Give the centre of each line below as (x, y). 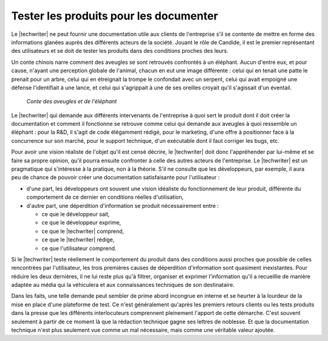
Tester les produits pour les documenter (115, 16)
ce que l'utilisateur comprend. (79, 248)
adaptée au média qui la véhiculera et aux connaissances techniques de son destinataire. (123, 285)
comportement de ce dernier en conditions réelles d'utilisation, (105, 197)
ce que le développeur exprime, (81, 222)
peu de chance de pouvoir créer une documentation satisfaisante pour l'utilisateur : (115, 177)
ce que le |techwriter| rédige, (78, 239)
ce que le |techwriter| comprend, (83, 231)
